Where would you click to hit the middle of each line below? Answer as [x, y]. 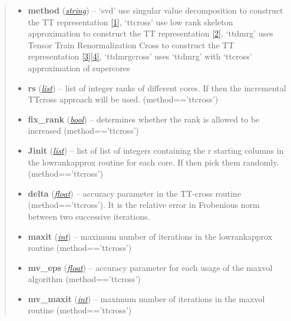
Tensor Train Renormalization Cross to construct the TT [131, 44]
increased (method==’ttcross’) [83, 130]
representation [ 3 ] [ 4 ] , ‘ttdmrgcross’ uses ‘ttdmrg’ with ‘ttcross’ [140, 56]
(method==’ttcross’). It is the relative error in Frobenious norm [144, 205]
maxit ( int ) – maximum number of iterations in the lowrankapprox [150, 236]
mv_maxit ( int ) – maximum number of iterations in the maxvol [146, 298]
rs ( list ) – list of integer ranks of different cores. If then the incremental [157, 87]
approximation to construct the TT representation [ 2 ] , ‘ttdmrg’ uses [151, 33]
